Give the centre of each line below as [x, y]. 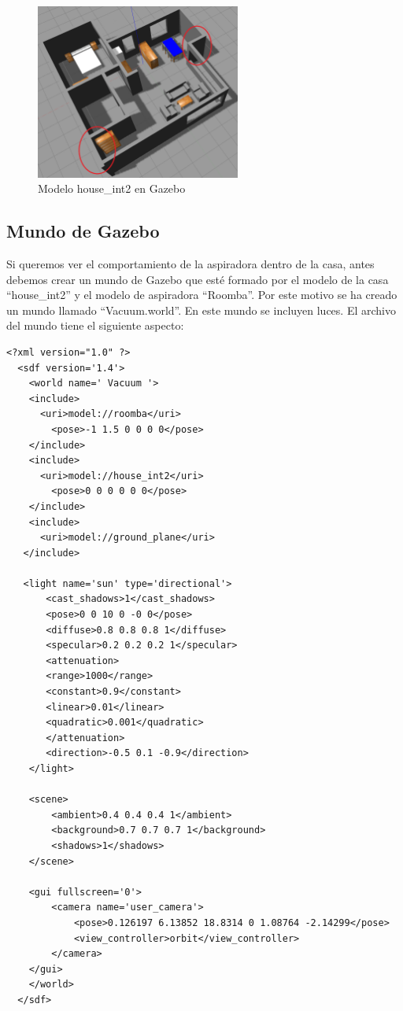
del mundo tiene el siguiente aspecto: [95, 325]
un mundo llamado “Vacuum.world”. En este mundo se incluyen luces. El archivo [201, 310]
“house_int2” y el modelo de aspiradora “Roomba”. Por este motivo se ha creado [202, 295]
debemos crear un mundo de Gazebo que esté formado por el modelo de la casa [198, 279]
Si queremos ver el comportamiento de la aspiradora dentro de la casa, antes [190, 264]
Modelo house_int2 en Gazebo [112, 188]
